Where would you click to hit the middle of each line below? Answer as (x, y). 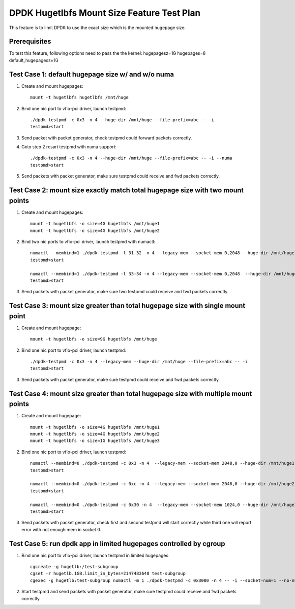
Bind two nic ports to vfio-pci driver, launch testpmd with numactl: (88, 241)
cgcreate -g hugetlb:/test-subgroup (74, 567)
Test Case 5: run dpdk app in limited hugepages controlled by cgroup (117, 544)
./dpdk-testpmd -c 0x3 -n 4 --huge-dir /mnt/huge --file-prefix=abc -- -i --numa (131, 158)
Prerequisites (30, 42)
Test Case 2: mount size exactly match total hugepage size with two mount (126, 190)
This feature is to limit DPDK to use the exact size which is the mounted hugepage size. (98, 28)
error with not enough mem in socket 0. (61, 529)
